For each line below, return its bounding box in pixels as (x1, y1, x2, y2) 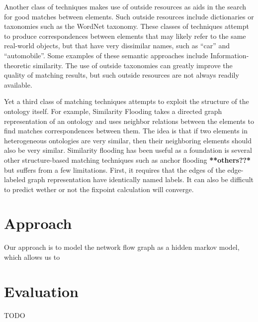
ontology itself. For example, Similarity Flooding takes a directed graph (4, 106, 222, 116)
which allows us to (4, 252, 60, 262)
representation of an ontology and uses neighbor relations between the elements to (4, 115, 254, 126)
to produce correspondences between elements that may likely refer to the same (4, 30, 246, 41)
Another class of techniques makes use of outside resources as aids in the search (4, 1, 247, 11)
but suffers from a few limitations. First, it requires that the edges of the (4, 164, 225, 175)
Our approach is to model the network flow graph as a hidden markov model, (4, 242, 240, 252)
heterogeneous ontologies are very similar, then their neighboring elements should (4, 135, 252, 145)
